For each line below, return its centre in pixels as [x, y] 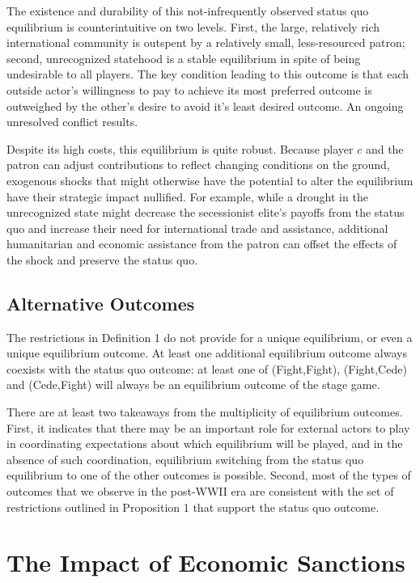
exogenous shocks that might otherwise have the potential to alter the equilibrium [210, 180]
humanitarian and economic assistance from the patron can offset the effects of [202, 244]
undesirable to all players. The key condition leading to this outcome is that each [208, 74]
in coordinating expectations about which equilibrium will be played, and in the [205, 444]
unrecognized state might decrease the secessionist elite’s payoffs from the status [206, 212]
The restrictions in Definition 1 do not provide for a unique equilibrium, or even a [210, 337]
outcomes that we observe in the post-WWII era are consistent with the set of [200, 491]
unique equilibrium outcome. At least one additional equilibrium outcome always [207, 353]
